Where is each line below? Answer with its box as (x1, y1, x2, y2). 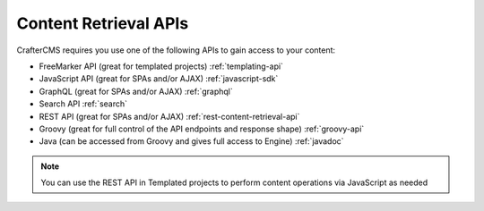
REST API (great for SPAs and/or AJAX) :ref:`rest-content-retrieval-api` (39, 111, 300, 122)
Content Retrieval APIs (16, 13, 189, 33)
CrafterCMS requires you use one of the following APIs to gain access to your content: (16, 45, 336, 55)
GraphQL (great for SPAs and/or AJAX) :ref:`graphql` (39, 86, 233, 97)
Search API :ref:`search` (39, 98, 128, 109)
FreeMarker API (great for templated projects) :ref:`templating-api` (39, 61, 284, 72)
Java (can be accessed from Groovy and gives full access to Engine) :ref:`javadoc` (39, 136, 344, 147)
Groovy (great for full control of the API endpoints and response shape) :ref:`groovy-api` (39, 123, 365, 134)
